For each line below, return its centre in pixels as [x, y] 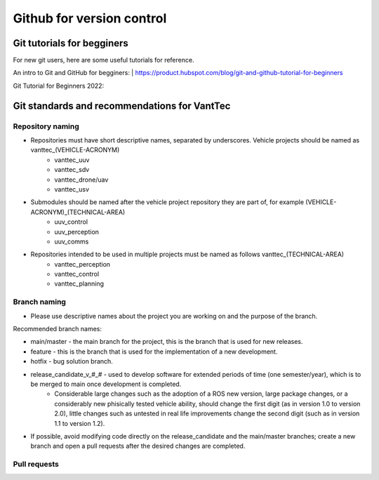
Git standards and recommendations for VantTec [122, 106]
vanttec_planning [79, 284]
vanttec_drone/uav [81, 180]
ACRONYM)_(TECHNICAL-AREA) [78, 212]
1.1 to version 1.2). [80, 423]
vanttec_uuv [72, 160]
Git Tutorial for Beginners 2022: [59, 86]
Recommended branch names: [57, 329]
